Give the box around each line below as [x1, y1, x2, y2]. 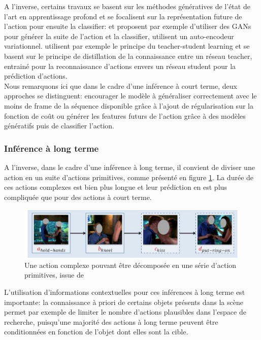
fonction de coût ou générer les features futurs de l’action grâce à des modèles [4, 110, 246, 121]
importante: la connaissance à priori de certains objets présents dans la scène [4, 296, 243, 307]
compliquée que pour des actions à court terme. [4, 191, 152, 202]
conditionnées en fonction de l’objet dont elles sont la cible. [4, 326, 188, 337]
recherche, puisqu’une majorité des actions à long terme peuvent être [4, 316, 218, 327]
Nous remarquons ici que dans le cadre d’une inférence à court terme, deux [4, 80, 237, 91]
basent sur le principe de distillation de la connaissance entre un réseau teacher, [4, 50, 252, 61]
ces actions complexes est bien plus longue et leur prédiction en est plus [4, 182, 227, 192]
